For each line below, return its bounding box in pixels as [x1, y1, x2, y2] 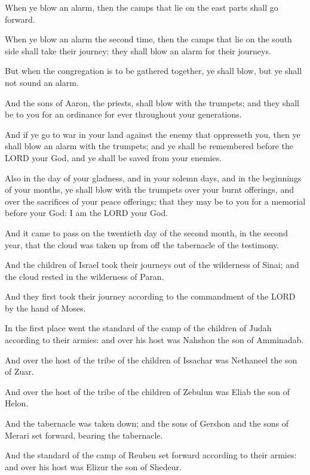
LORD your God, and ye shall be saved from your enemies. [5, 151, 222, 164]
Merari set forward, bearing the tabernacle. [5, 428, 163, 441]
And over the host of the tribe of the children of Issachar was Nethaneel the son [5, 353, 297, 366]
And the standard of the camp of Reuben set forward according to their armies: [5, 449, 297, 461]
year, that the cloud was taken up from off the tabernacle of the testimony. [5, 238, 280, 251]
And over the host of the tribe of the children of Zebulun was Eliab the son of [5, 385, 290, 397]
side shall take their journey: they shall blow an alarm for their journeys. [5, 44, 271, 57]
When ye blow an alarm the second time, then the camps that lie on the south [5, 33, 292, 45]
